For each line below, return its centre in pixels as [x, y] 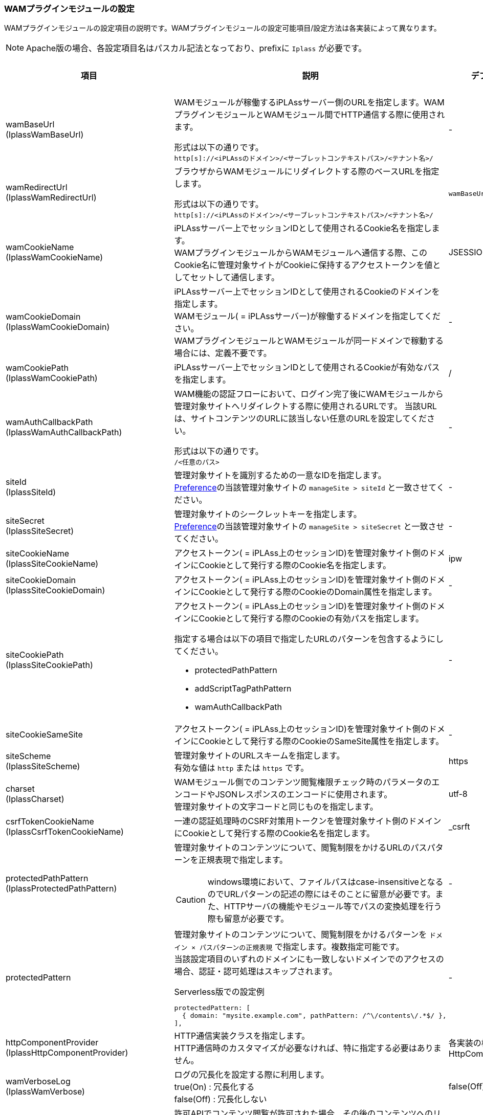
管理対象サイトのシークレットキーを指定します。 [268, 514]
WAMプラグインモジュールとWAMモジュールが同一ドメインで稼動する [309, 341]
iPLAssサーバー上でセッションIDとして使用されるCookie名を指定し [303, 228]
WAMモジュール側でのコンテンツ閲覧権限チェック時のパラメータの [303, 782]
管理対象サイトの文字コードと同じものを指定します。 [276, 807]
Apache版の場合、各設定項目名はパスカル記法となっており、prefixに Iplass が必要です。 [196, 48]
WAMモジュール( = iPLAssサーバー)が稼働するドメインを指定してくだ [307, 316]
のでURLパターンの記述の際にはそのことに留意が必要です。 [321, 894]
